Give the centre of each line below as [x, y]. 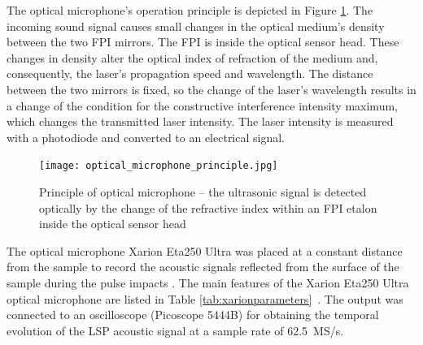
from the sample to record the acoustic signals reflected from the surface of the [203, 267]
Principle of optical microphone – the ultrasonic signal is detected [203, 192]
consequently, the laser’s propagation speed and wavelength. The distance [190, 73]
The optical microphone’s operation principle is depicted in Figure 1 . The [190, 10]
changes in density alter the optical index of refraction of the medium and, [192, 57]
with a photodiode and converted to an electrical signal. [146, 137]
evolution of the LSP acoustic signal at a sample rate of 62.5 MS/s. [175, 330]
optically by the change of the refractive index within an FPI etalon [208, 207]
